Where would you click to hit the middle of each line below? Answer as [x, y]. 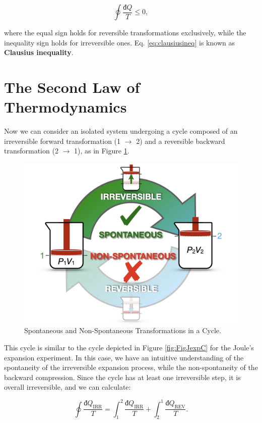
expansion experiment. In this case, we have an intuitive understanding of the [124, 357]
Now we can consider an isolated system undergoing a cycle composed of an [121, 131]
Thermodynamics [65, 107]
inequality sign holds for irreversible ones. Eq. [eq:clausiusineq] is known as [119, 42]
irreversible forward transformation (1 [62, 141]
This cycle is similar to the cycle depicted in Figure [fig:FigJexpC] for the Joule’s [129, 348]
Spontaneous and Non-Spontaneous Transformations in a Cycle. [123, 330]
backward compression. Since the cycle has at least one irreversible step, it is [122, 377]
